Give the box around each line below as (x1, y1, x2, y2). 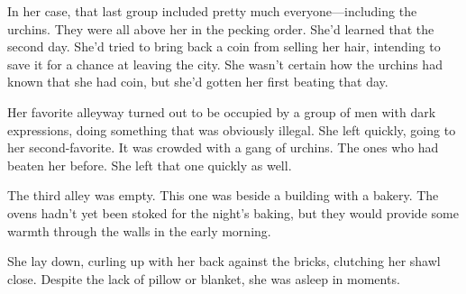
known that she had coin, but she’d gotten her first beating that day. (7, 72, 388, 91)
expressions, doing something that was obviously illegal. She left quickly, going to (7, 120, 456, 139)
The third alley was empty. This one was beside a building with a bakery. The (7, 186, 439, 205)
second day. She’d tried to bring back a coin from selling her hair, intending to (7, 37, 441, 56)
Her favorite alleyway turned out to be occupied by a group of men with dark (7, 102, 436, 121)
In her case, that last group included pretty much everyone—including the (7, 2, 417, 20)
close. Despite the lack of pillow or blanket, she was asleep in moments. (7, 269, 400, 288)
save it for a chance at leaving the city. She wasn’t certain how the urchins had (7, 54, 443, 73)
